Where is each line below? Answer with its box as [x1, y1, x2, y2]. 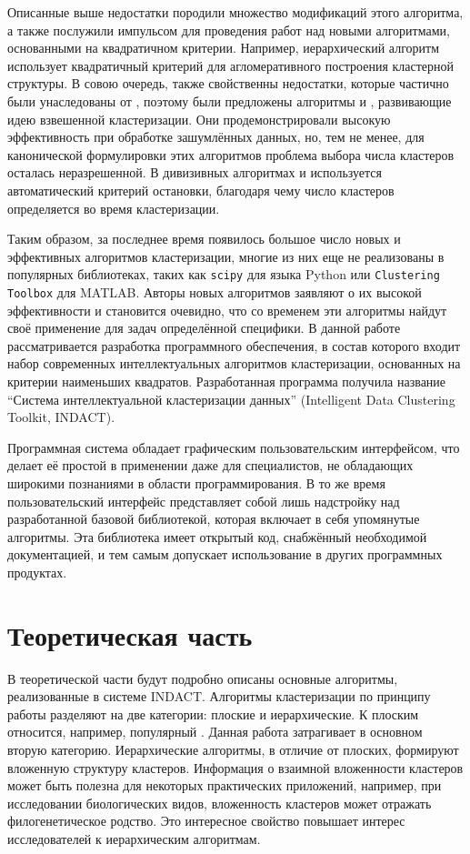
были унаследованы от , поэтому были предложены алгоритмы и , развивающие [7, 91, 452, 110]
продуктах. [7, 562, 67, 581]
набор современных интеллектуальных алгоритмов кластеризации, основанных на [7, 354, 461, 373]
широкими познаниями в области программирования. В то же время [7, 473, 385, 492]
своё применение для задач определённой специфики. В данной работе [7, 318, 401, 337]
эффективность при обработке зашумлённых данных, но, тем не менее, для [7, 127, 425, 146]
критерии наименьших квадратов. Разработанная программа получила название [7, 372, 446, 390]
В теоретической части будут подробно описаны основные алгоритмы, [7, 668, 398, 688]
